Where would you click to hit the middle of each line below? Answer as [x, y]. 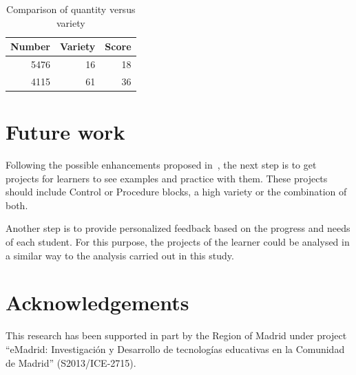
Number [30, 46]
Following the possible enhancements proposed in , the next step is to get [161, 165]
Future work [65, 132]
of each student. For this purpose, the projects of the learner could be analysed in [178, 242]
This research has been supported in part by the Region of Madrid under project [176, 335]
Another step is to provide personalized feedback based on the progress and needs [178, 228]
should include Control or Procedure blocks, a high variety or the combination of [176, 192]
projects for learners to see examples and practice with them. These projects [167, 178]
